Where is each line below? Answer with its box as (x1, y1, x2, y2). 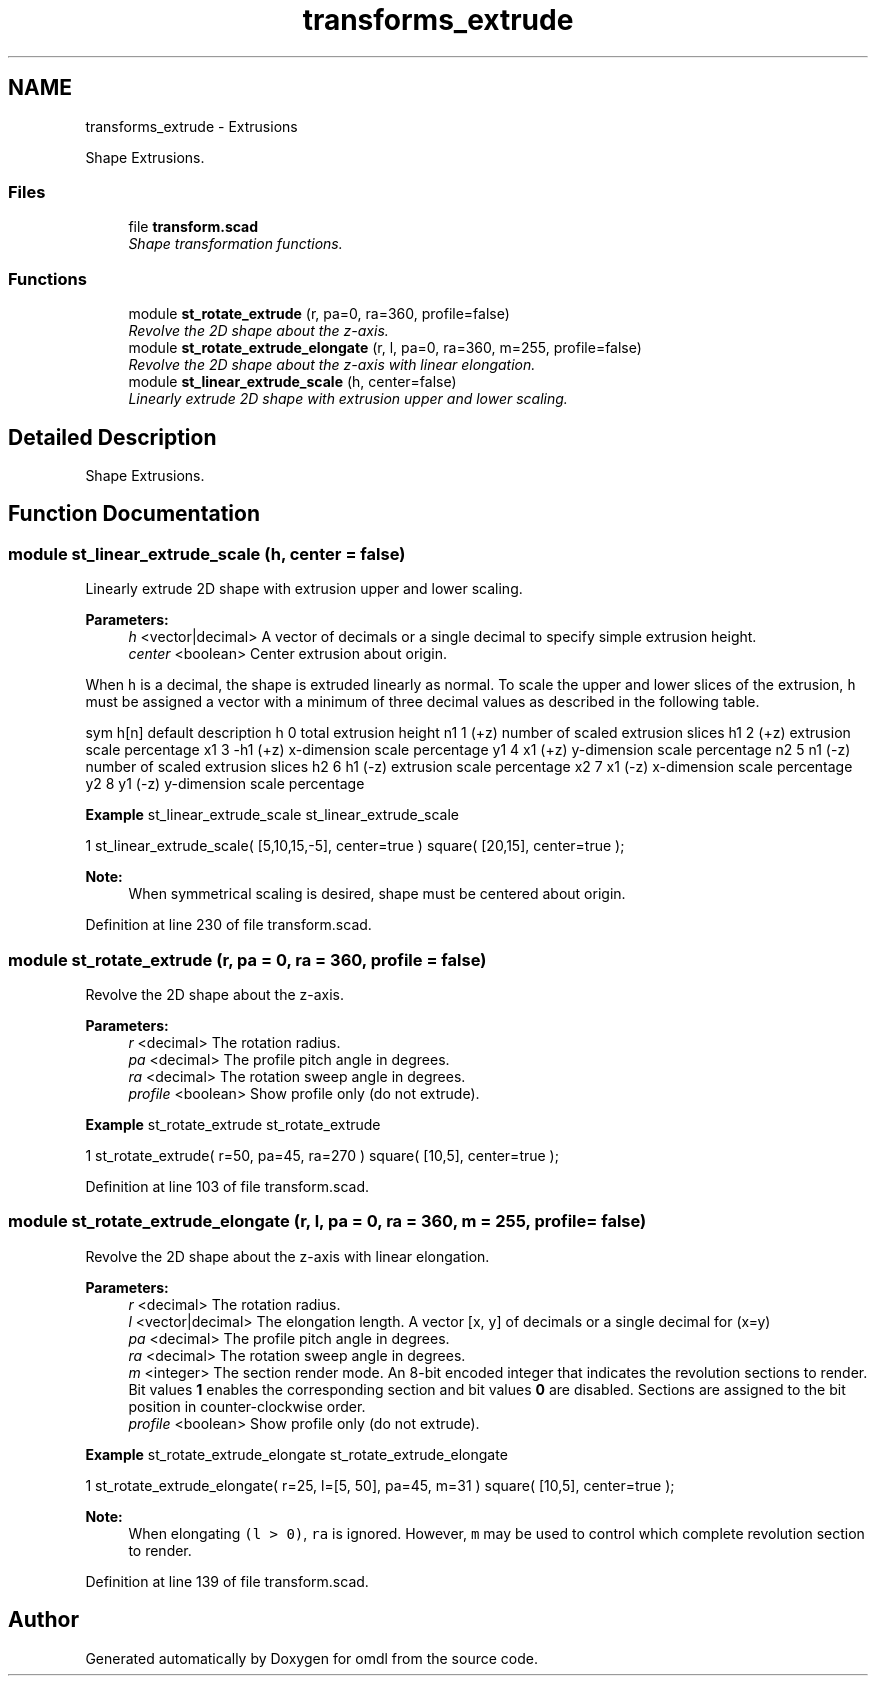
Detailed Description (8, 424, 217, 450)
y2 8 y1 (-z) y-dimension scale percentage (85, 775, 365, 793)
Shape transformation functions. (128, 235, 343, 253)
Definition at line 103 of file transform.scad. (85, 1177, 369, 1195)
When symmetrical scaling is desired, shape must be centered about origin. (128, 885, 626, 903)
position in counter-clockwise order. (128, 1397, 366, 1415)
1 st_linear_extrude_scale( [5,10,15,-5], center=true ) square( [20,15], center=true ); (85, 837, 625, 855)
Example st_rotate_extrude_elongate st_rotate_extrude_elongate (85, 1445, 508, 1463)
